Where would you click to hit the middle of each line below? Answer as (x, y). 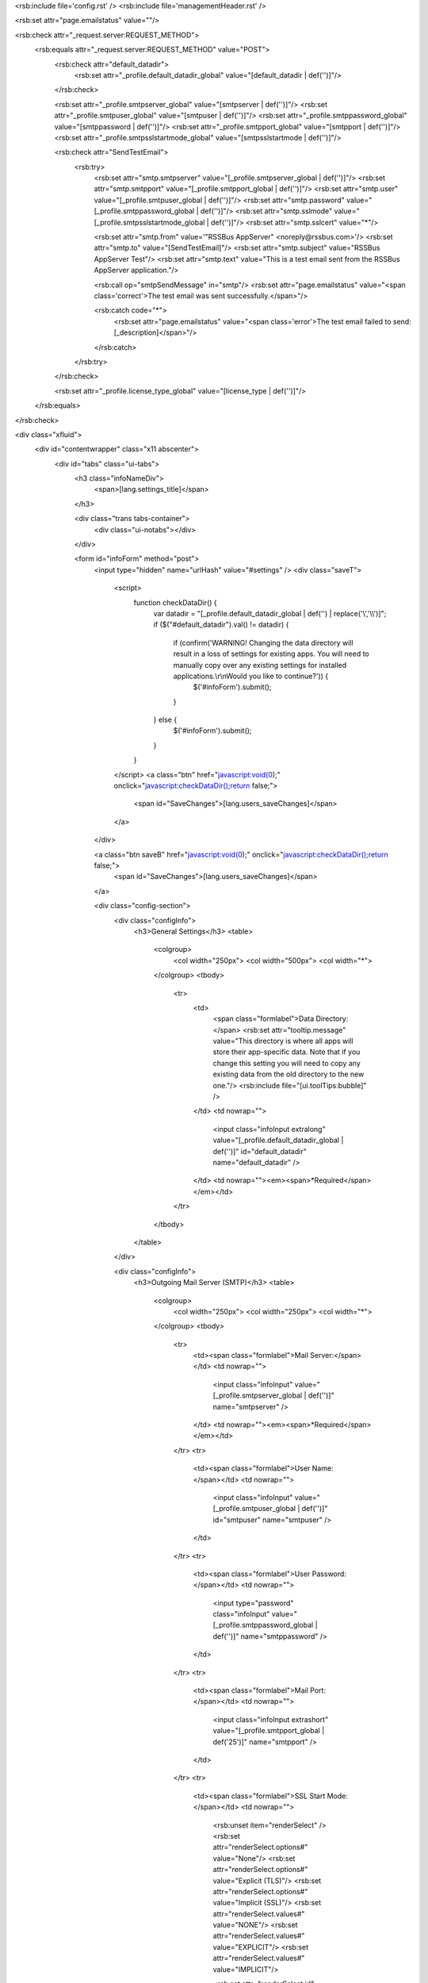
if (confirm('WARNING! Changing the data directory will (263, 642)
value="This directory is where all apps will (283, 1041)
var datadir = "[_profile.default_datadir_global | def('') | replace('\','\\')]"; (270, 613)
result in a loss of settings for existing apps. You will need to (271, 654)
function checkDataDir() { (175, 602)
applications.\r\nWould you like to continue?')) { (251, 676)
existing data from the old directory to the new (289, 1074)
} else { (165, 720)
